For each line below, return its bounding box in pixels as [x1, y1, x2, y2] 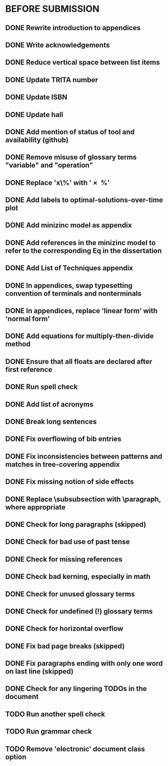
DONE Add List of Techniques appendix [5, 264, 133, 272]
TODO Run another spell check [5, 710, 106, 718]
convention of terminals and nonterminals [5, 289, 142, 298]
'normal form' [5, 315, 50, 323]
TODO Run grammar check [5, 727, 92, 736]
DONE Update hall [5, 110, 63, 119]
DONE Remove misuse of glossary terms [5, 153, 137, 161]
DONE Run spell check [5, 383, 78, 391]
